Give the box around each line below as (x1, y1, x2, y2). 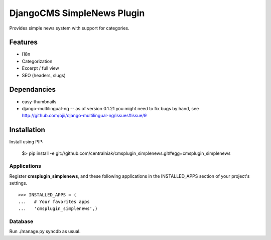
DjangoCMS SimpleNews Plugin (9, 8, 145, 19)
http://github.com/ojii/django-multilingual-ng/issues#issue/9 (22, 113, 147, 119)
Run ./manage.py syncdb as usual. (9, 228, 81, 234)
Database (9, 218, 34, 225)
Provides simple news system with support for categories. (9, 25, 130, 31)
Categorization (22, 58, 53, 64)
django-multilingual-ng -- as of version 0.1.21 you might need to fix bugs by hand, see (22, 105, 199, 111)
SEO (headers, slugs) (22, 72, 66, 78)
